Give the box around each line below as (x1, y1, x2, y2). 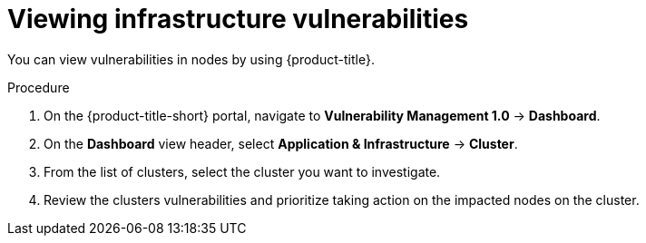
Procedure (7, 79, 70, 95)
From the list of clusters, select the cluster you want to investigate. (44, 163, 441, 180)
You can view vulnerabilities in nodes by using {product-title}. (7, 51, 375, 67)
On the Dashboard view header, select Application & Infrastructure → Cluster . (44, 135, 518, 151)
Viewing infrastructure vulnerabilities (7, 4, 469, 34)
